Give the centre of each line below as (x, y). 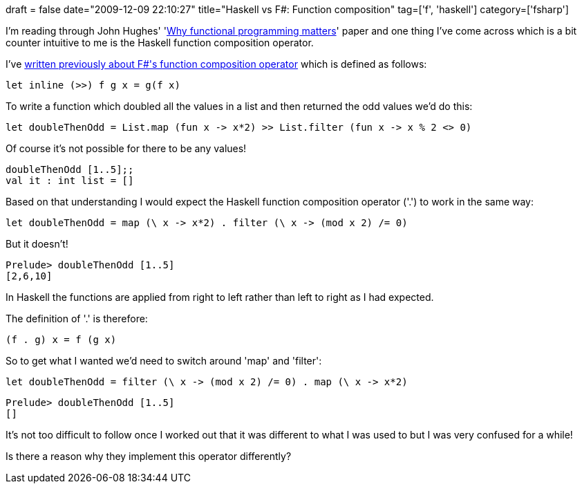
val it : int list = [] (70, 181)
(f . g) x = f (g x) (61, 340)
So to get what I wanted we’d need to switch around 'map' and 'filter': (164, 361)
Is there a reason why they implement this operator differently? (149, 456)
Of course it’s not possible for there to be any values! (126, 148)
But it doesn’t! (37, 244)
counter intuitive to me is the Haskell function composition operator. (160, 43)
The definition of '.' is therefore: (77, 319)
